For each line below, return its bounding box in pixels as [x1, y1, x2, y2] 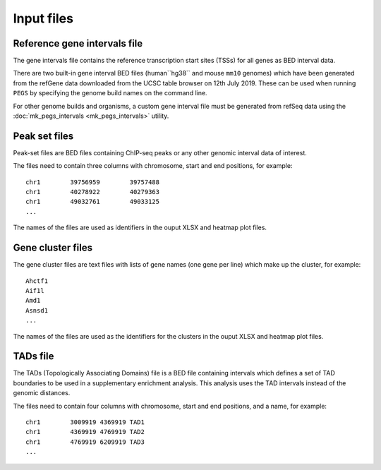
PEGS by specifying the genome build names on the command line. [13, 89, 207, 97]
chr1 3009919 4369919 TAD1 [25, 418, 145, 426]
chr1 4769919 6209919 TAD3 [25, 438, 145, 446]
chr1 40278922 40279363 [25, 188, 160, 196]
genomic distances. [13, 389, 71, 397]
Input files [13, 11, 74, 26]
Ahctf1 [25, 277, 49, 285]
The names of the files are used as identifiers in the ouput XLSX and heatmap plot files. [13, 223, 267, 232]
